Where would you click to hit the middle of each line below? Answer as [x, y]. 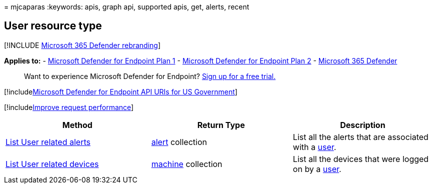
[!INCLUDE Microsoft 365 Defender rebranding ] [82, 45]
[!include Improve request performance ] [69, 107]
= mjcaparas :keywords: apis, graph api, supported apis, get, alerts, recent [127, 7]
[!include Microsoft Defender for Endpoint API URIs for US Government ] [121, 91]
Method [77, 125]
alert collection [179, 142]
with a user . [314, 147]
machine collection [187, 164]
